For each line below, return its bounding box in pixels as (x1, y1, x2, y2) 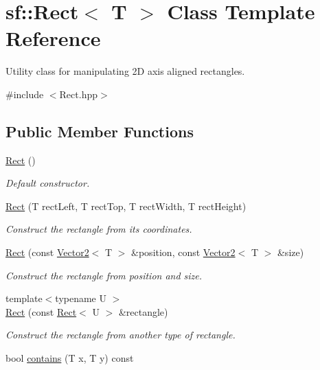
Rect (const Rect (5, 304, 77, 319)
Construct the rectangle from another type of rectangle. (5, 327, 236, 342)
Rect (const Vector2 (5, 245, 89, 259)
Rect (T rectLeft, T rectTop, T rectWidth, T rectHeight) (5, 198, 247, 213)
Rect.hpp (59, 86, 98, 101)
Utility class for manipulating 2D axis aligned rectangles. (5, 64, 245, 78)
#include (5, 86, 44, 101)
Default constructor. (5, 176, 90, 190)
